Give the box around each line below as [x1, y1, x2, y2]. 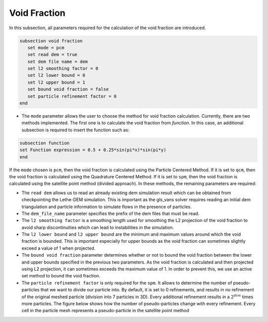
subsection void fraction [19, 38, 83, 44]
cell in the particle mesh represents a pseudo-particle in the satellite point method [21, 308, 190, 314]
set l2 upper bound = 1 [27, 79, 85, 85]
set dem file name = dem [27, 58, 88, 64]
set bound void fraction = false [27, 87, 109, 92]
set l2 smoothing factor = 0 [27, 66, 99, 71]
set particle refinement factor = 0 [27, 93, 117, 99]
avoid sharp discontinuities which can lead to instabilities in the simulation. [21, 224, 174, 230]
